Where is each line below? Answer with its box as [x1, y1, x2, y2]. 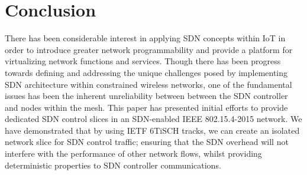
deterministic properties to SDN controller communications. [5, 159, 221, 171]
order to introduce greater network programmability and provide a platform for [5, 43, 293, 55]
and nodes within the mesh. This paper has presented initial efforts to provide [5, 101, 288, 113]
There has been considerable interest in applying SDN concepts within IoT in [5, 32, 286, 44]
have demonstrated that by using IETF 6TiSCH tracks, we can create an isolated [5, 124, 300, 136]
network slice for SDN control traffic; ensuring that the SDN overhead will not [5, 136, 289, 148]
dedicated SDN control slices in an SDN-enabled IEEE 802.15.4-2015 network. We [5, 113, 302, 125]
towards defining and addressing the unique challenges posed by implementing [5, 66, 288, 78]
